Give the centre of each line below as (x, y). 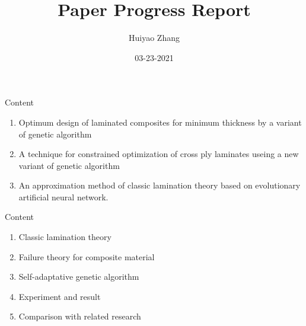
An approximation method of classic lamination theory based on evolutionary (160, 185)
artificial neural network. (63, 196)
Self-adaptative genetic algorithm (79, 277)
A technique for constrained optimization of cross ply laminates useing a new (159, 154)
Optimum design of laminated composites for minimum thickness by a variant (160, 122)
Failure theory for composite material (87, 256)
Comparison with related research (80, 316)
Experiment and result (60, 296)
